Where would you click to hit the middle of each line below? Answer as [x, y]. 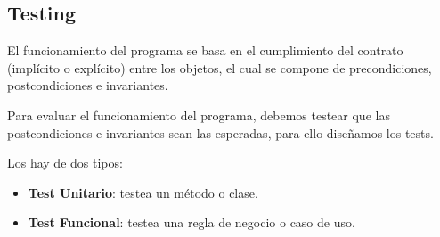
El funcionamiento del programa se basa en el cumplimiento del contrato [205, 50]
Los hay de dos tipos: [65, 163]
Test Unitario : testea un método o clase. [143, 192]
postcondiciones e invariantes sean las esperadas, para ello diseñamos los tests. [220, 132]
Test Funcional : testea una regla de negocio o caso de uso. [191, 222]
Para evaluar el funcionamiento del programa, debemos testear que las [199, 114]
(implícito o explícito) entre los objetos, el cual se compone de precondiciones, [220, 67]
